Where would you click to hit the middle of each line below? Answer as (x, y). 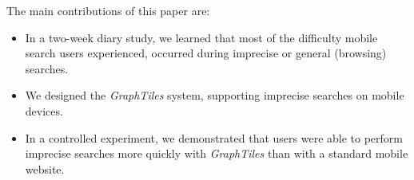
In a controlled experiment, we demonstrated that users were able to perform (214, 137)
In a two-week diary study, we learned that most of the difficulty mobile (201, 37)
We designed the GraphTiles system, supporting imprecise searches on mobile (215, 95)
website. (45, 168)
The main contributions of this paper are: (108, 10)
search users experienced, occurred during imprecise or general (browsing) (206, 53)
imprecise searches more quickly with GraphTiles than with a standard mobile (217, 153)
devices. (44, 110)
